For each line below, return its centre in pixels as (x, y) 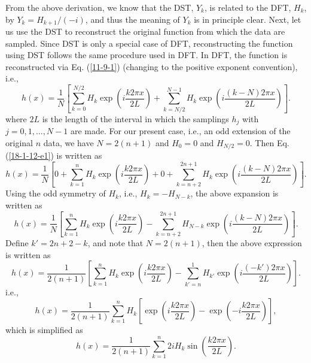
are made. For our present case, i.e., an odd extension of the (180, 131)
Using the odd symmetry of (56, 193)
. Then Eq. (269, 142)
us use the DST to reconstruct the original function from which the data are (145, 31)
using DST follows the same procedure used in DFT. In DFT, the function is (147, 55)
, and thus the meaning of (132, 19)
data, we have (68, 142)
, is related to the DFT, (248, 7)
